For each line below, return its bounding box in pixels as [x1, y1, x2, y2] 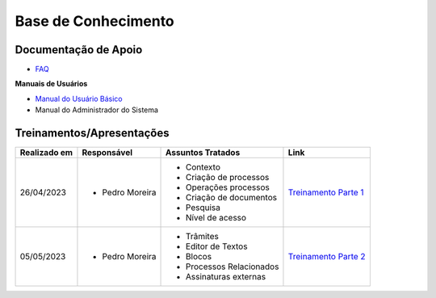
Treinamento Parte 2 [287, 251, 367, 262]
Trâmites [186, 231, 220, 242]
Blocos [186, 251, 212, 262]
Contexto [186, 162, 221, 173]
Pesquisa [186, 202, 221, 213]
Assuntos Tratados [166, 147, 241, 158]
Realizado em [19, 147, 73, 158]
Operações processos [186, 182, 270, 193]
